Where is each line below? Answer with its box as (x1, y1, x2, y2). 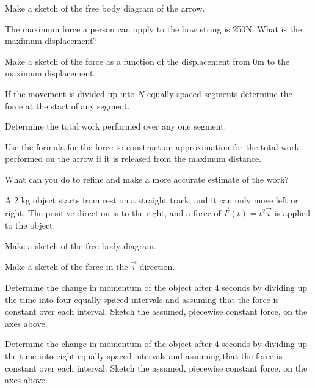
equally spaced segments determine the (147, 87, 292, 100)
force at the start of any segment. (5, 99, 130, 112)
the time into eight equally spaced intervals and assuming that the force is (5, 349, 283, 362)
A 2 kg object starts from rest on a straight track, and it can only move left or (5, 193, 299, 206)
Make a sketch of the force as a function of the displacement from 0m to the (5, 54, 290, 67)
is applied (274, 207, 311, 219)
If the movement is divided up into (5, 87, 135, 100)
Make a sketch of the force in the (5, 260, 128, 273)
